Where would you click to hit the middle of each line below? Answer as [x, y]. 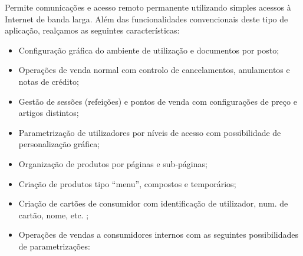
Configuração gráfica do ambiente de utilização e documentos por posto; [149, 50]
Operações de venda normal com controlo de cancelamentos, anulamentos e [154, 70]
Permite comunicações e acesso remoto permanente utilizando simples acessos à [148, 7]
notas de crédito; [49, 81]
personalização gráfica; [59, 144]
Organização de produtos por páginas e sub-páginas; [113, 163]
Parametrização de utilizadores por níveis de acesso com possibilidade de [150, 132]
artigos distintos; [49, 113]
